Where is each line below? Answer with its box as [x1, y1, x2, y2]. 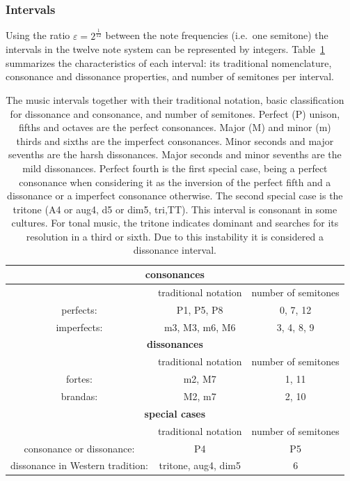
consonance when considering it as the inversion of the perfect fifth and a [19, 174, 331, 189]
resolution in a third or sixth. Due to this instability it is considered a [26, 229, 324, 243]
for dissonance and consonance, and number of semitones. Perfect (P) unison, [10, 106, 340, 121]
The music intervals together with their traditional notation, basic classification [6, 92, 344, 107]
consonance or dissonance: [24, 441, 135, 455]
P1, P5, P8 [176, 302, 223, 316]
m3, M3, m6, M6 [164, 319, 236, 334]
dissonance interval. [133, 243, 216, 257]
